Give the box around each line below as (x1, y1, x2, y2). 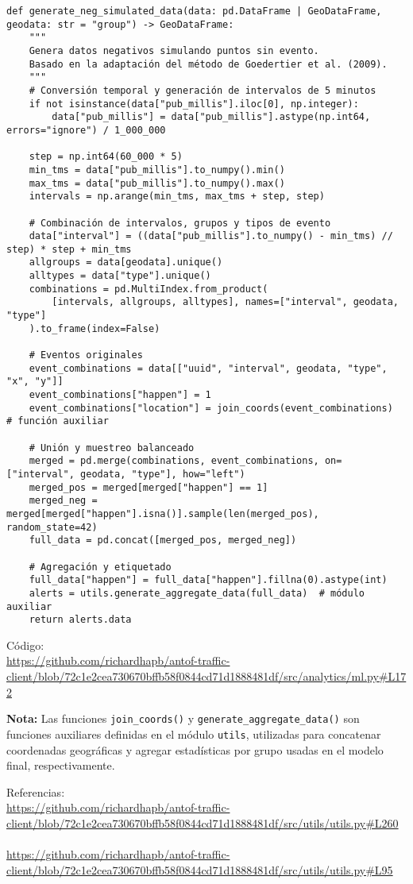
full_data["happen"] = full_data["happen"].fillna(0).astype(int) (29, 574, 388, 586)
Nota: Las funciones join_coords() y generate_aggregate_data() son (6, 710, 360, 727)
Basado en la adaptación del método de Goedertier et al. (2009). (29, 58, 388, 70)
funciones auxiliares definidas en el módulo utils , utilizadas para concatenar (6, 725, 381, 742)
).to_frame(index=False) (29, 322, 160, 334)
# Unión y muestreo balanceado (29, 442, 195, 454)
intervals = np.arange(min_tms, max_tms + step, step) (29, 191, 325, 203)
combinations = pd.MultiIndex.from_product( (29, 283, 268, 295)
